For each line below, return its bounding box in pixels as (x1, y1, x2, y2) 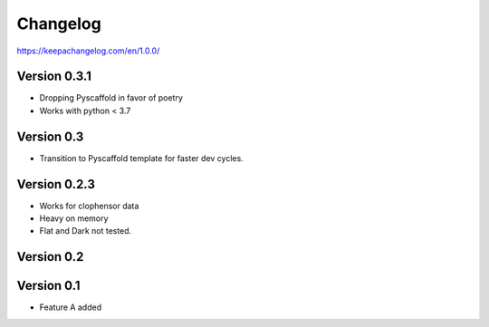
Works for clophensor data (39, 200, 139, 211)
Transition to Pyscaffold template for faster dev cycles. (39, 152, 244, 163)
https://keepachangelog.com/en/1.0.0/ (16, 45, 160, 56)
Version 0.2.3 (16, 177, 95, 192)
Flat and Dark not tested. (39, 226, 132, 236)
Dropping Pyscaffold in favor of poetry (39, 92, 183, 103)
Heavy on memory (39, 213, 109, 224)
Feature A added (39, 302, 102, 313)
